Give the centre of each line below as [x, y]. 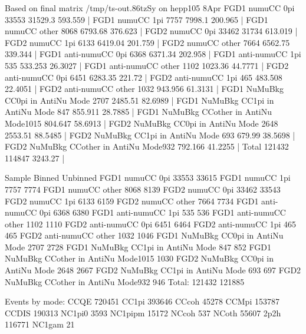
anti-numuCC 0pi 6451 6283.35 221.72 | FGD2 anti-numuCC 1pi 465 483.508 [144, 77]
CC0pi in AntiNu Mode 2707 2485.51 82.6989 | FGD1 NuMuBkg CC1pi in [139, 100]
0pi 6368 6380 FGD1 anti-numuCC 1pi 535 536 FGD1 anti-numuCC [163, 212]
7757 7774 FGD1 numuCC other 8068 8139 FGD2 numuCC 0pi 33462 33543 [143, 189]
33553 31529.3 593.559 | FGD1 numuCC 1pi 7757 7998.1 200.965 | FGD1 [136, 19]
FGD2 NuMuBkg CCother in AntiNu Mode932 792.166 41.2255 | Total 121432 [147, 146]
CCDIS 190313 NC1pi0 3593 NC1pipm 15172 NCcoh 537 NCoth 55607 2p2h [143, 312]
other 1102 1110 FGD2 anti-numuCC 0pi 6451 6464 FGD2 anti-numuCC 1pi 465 [151, 224]
